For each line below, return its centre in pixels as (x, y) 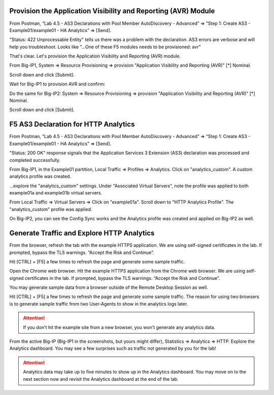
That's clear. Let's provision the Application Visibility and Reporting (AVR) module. (95, 56)
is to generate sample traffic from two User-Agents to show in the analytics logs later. (99, 304)
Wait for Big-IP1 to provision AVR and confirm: (57, 84)
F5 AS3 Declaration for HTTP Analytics (72, 124)
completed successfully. (35, 160)
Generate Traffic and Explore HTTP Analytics (82, 233)
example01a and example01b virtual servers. (56, 193)
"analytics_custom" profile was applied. (51, 209)
